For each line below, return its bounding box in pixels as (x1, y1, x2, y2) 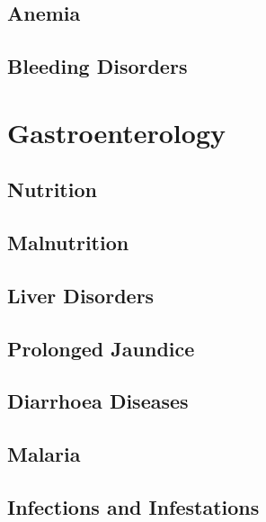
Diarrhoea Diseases (7, 387, 189, 415)
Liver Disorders (7, 281, 155, 309)
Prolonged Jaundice (7, 334, 195, 362)
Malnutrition (7, 229, 129, 256)
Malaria (7, 440, 81, 468)
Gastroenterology (7, 113, 226, 150)
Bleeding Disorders (7, 52, 188, 80)
